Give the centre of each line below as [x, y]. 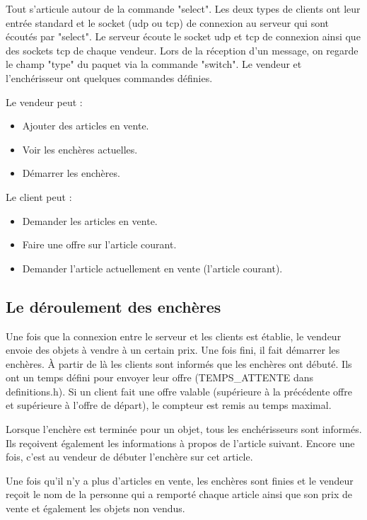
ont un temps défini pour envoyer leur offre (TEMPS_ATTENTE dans [160, 377]
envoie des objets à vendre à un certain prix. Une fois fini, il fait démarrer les [173, 350]
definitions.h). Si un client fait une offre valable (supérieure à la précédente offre [179, 391]
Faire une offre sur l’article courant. [99, 244]
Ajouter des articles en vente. [86, 126]
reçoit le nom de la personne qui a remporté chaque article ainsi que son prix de [179, 494]
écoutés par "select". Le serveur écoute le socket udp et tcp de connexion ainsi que [183, 36]
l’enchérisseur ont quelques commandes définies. [109, 77]
